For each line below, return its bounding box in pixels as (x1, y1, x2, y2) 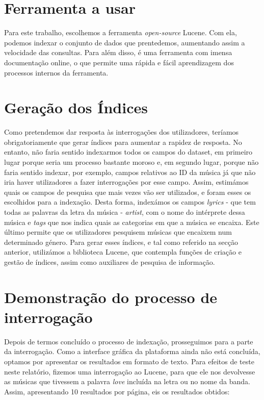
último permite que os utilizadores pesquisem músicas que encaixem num (4, 227, 232, 237)
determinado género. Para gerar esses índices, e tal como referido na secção (4, 236, 238, 247)
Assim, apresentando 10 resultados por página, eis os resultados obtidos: (4, 386, 230, 396)
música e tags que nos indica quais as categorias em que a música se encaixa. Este (4, 216, 259, 227)
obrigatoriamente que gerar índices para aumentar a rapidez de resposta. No (4, 136, 242, 147)
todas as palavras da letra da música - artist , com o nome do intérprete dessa (4, 206, 245, 217)
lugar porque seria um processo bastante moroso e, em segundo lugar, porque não (4, 157, 259, 167)
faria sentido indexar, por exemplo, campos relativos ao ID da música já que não (4, 166, 256, 177)
